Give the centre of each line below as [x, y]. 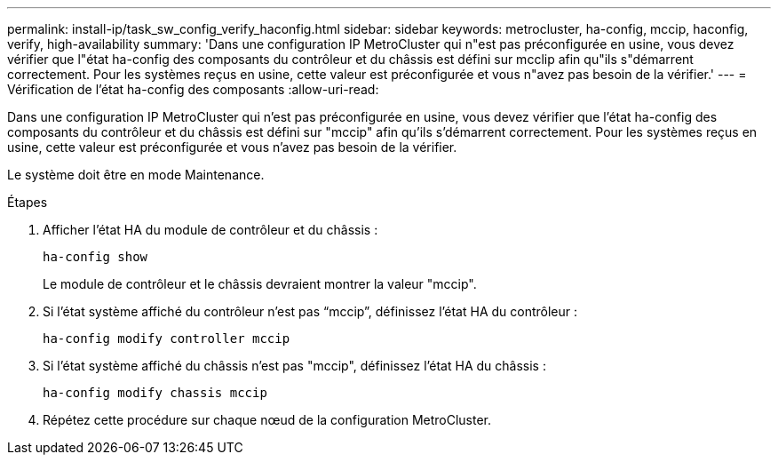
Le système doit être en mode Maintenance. [136, 175]
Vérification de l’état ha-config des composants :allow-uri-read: [193, 89]
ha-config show [95, 257]
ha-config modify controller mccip [167, 339]
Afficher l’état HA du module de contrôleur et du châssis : [210, 230]
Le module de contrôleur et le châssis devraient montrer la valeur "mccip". [260, 284]
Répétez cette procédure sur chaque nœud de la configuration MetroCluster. [267, 420]
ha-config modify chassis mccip [155, 393]
